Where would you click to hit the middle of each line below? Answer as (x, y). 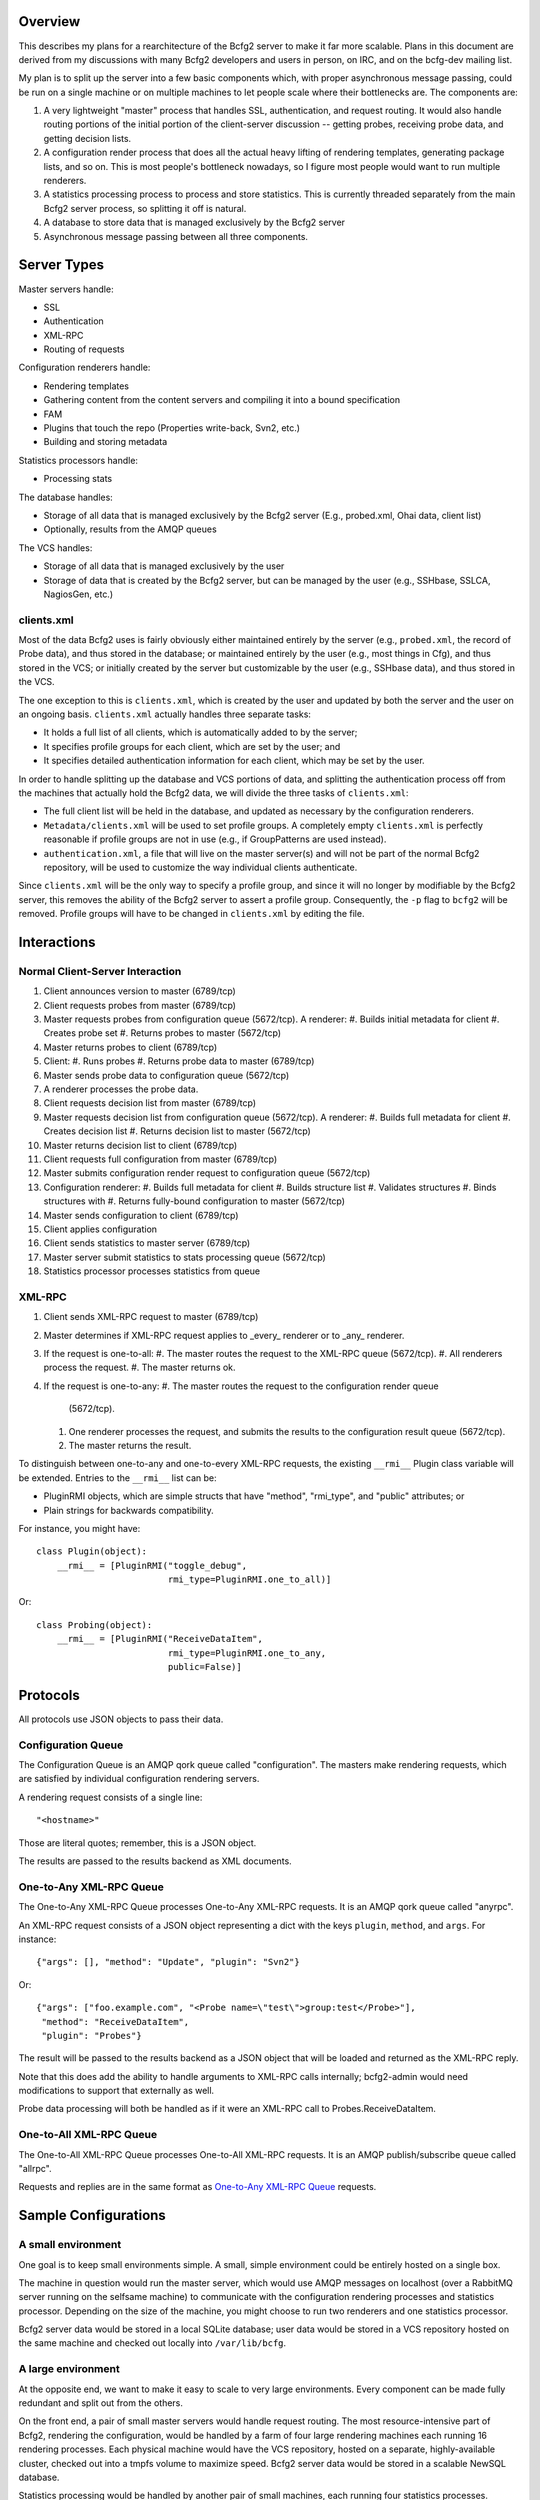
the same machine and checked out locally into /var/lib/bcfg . (152, 2343)
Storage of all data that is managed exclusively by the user (164, 566)
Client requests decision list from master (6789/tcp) (150, 1103)
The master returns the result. (130, 1445)
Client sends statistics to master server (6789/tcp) (147, 1243)
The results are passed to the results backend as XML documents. (155, 1861)
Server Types (61, 265)
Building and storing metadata (105, 442)
